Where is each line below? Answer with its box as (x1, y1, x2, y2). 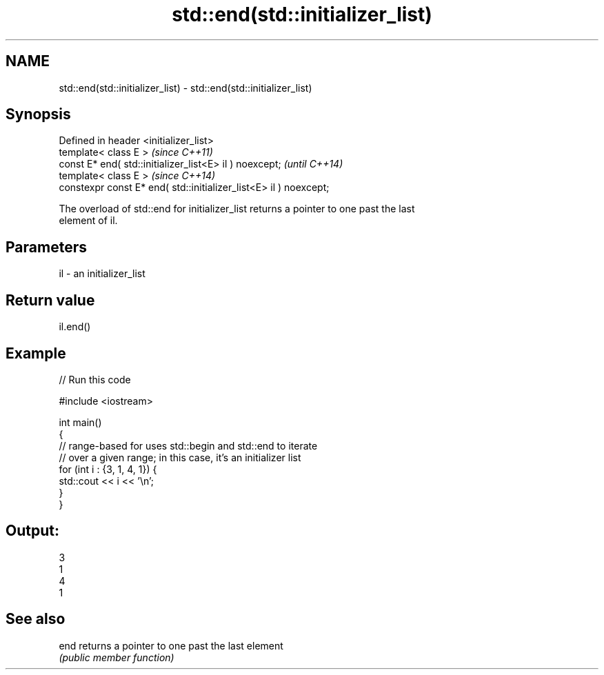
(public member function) (59, 651, 174, 663)
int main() (59, 416, 102, 428)
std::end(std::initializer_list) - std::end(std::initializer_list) (59, 81, 312, 94)
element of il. (59, 214, 118, 227)
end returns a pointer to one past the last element (59, 639, 283, 652)
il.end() (59, 321, 91, 333)
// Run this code (59, 373, 131, 385)
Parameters (6, 238, 87, 256)
